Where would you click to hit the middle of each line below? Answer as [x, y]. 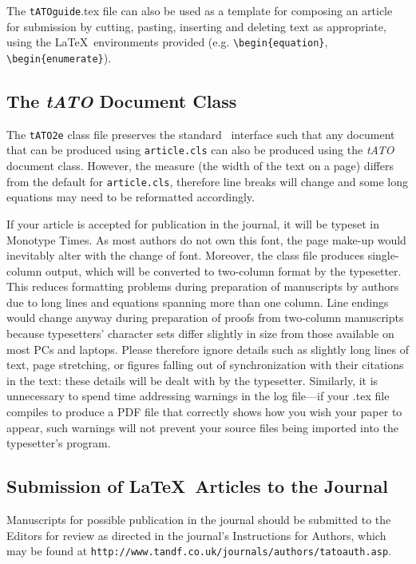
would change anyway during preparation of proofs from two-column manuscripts [205, 318]
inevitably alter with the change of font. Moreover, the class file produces [185, 255]
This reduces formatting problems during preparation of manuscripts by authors [203, 286]
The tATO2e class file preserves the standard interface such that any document [201, 134]
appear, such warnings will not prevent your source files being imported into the [202, 427]
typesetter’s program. [59, 443]
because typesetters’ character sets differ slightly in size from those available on [200, 334]
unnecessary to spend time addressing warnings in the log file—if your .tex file [198, 396]
